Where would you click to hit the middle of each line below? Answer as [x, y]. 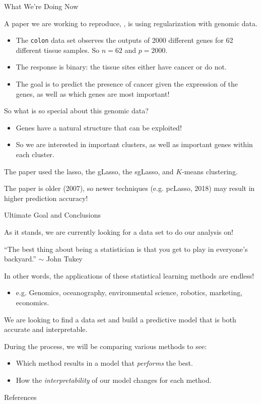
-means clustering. [210, 171]
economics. [32, 302]
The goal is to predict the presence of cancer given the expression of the [127, 84]
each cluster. [35, 154]
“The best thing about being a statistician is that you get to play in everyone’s [126, 249]
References [20, 397]
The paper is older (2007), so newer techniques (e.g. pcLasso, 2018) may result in [129, 188]
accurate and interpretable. [46, 329]
